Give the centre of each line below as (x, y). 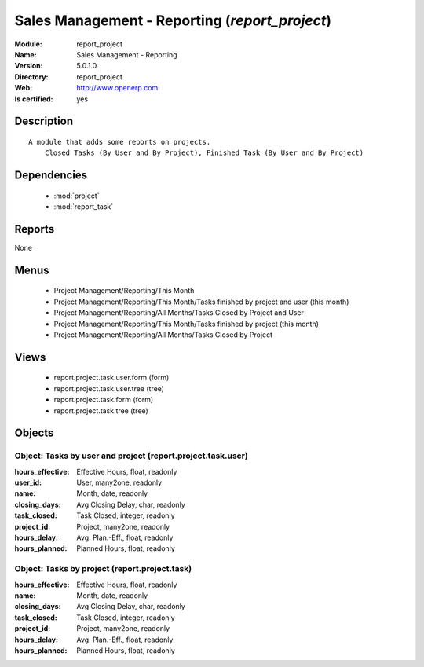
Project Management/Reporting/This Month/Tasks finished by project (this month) (186, 324)
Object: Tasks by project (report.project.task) (103, 569)
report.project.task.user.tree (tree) (109, 388)
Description (44, 121)
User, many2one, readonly (119, 482)
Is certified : (34, 99)
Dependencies (51, 176)
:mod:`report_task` (84, 207)
